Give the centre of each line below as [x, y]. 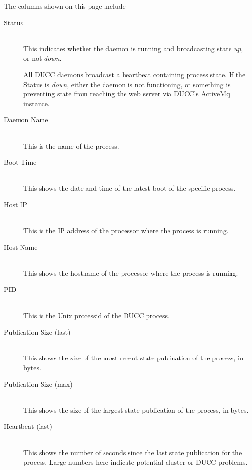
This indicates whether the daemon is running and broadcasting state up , [133, 48]
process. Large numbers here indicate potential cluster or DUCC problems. [136, 462]
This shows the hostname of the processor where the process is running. [131, 273]
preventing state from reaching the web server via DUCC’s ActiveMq [127, 94]
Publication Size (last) [37, 332]
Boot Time [20, 162]
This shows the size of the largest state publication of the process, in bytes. [136, 410]
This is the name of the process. [71, 145]
